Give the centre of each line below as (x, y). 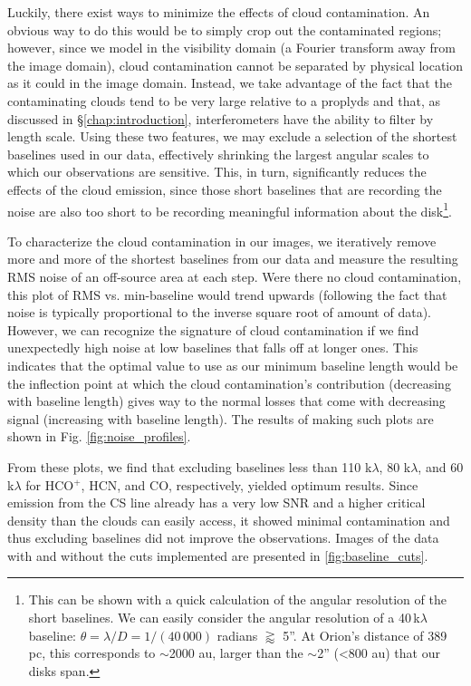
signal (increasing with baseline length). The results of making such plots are (221, 418)
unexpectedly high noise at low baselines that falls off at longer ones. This (213, 348)
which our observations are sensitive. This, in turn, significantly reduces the (217, 172)
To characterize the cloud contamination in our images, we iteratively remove (222, 241)
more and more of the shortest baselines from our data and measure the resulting (233, 259)
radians (237, 635)
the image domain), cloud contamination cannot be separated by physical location (235, 65)
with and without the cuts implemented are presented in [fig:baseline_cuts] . (218, 555)
